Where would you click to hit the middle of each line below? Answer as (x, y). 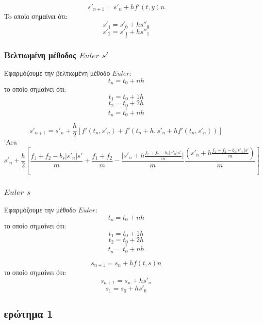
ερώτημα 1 (28, 314)
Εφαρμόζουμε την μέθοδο (40, 209)
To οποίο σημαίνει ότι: (36, 16)
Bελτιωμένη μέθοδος (40, 55)
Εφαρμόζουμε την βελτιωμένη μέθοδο (57, 73)
